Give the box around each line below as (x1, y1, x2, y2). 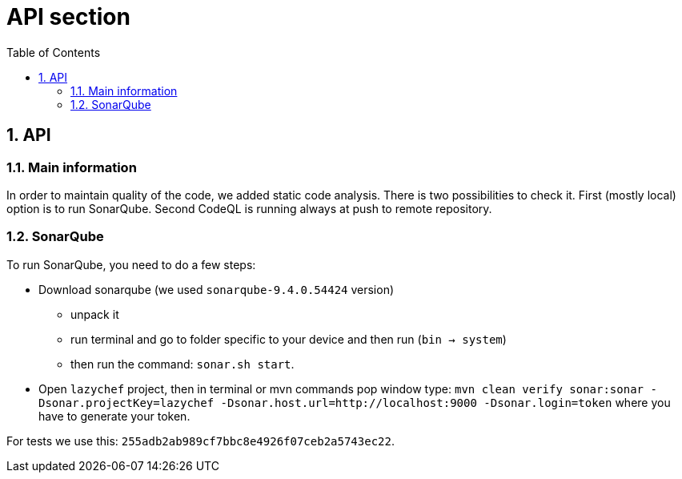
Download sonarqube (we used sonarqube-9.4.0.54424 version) (38, 282, 395, 296)
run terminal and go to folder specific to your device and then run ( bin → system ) (70, 332, 507, 346)
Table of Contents (6, 45, 101, 59)
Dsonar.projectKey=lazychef (38, 396, 215, 409)
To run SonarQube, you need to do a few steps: (6, 257, 256, 272)
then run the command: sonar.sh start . (70, 356, 295, 371)
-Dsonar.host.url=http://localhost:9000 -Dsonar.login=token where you (220, 395, 671, 409)
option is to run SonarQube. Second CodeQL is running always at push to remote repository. (6, 201, 492, 215)
